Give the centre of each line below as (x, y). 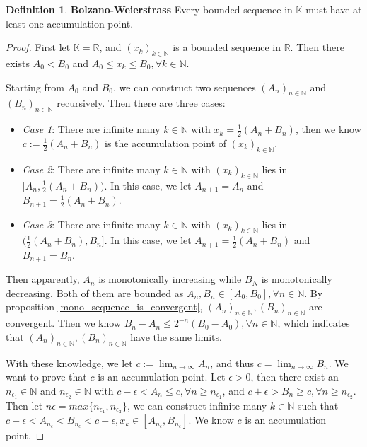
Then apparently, (43, 279)
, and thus (232, 362)
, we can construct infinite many (197, 405)
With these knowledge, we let (69, 362)
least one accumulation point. (70, 23)
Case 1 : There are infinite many (91, 129)
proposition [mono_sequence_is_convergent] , (104, 307)
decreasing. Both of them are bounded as (95, 292)
